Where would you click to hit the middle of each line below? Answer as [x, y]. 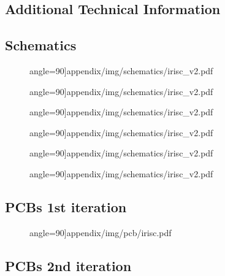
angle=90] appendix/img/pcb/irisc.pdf [101, 232]
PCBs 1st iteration [66, 206]
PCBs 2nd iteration [68, 265]
